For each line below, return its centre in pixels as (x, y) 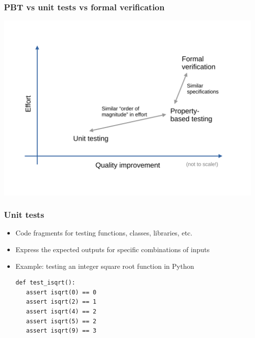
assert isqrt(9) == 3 (61, 331)
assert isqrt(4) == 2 (61, 311)
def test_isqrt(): (45, 283)
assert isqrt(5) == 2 (61, 321)
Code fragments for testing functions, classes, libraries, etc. (104, 233)
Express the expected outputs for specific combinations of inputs (113, 249)
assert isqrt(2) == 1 (61, 302)
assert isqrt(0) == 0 (61, 292)
